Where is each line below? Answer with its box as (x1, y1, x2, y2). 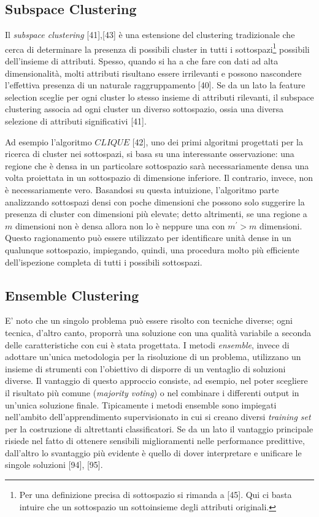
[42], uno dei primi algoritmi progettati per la (132, 135, 303, 148)
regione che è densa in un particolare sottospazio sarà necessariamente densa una (5, 159, 309, 172)
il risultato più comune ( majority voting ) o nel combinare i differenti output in (5, 386, 299, 399)
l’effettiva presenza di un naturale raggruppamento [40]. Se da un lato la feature (5, 79, 306, 91)
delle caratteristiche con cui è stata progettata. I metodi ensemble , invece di (5, 338, 290, 351)
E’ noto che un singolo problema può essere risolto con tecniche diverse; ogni (5, 314, 293, 327)
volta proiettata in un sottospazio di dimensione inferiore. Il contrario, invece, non (5, 171, 313, 184)
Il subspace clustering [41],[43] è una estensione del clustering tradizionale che (5, 28, 295, 41)
